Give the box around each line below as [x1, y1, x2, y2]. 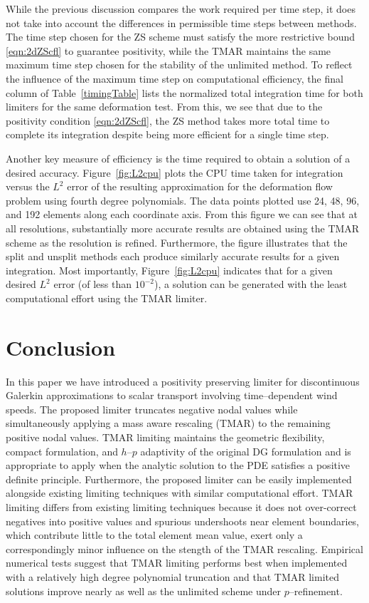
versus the [6, 179, 50, 194]
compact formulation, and [6, 443, 118, 458]
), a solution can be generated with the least [154, 277, 348, 292]
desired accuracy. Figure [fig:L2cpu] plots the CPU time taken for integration [6, 165, 343, 180]
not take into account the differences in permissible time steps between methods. [6, 15, 357, 30]
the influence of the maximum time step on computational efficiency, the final [6, 71, 343, 86]
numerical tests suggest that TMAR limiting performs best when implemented [6, 555, 348, 570]
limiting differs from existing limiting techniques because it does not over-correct [6, 499, 357, 514]
